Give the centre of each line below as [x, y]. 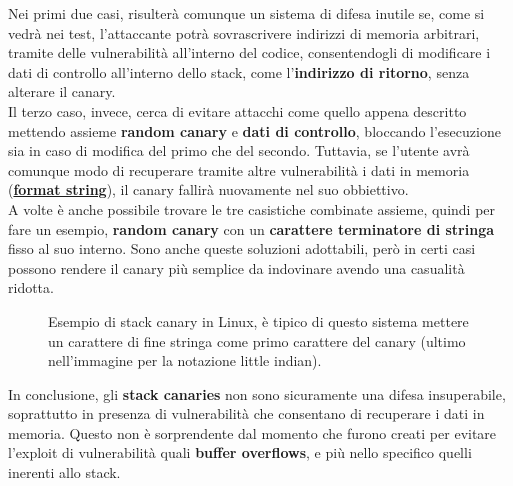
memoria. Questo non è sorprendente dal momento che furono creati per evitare [252, 432]
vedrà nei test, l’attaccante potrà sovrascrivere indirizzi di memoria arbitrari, [244, 32]
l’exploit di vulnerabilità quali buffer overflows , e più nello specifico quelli [240, 452]
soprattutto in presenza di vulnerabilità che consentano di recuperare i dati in [246, 413]
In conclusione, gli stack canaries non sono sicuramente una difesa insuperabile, [257, 393]
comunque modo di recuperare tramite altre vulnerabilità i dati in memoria [239, 169]
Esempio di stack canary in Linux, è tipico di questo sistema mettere [258, 320]
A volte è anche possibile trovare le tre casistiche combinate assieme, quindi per [252, 208]
